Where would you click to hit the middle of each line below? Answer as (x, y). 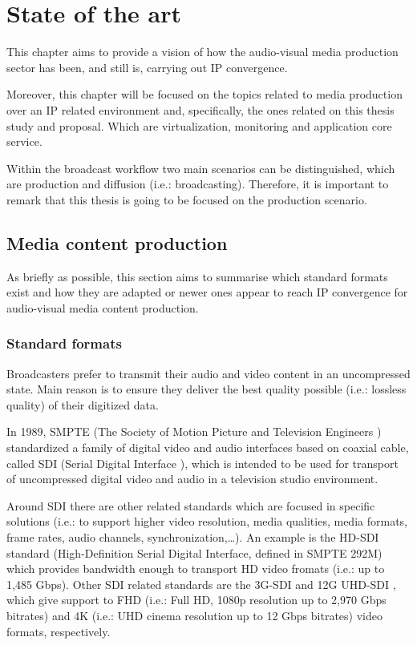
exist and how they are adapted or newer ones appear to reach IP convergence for (207, 292)
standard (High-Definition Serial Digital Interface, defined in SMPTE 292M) (194, 552)
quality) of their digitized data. (83, 404)
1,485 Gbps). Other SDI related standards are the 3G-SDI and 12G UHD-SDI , (201, 584)
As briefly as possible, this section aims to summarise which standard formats (197, 276)
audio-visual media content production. (103, 307)
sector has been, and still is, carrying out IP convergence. (147, 67)
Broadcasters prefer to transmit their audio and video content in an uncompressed (208, 373)
